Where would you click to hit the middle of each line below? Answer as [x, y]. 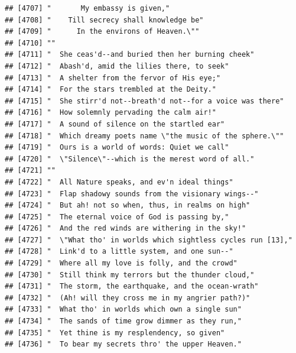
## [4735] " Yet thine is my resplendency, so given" [115, 333]
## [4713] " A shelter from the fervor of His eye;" [113, 78]
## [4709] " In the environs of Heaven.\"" [102, 32]
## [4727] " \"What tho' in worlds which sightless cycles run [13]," [149, 240]
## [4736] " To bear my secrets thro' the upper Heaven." [123, 344]
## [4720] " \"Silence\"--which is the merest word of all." [130, 159]
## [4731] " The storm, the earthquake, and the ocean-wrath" [132, 286]
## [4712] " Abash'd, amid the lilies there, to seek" [117, 66]
